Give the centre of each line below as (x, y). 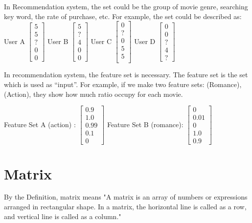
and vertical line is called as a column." (63, 216)
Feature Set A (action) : (40, 124)
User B (58, 41)
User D (145, 41)
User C (101, 41)
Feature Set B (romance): (145, 124)
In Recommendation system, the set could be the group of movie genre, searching (126, 6)
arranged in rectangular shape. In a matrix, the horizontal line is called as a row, (125, 207)
